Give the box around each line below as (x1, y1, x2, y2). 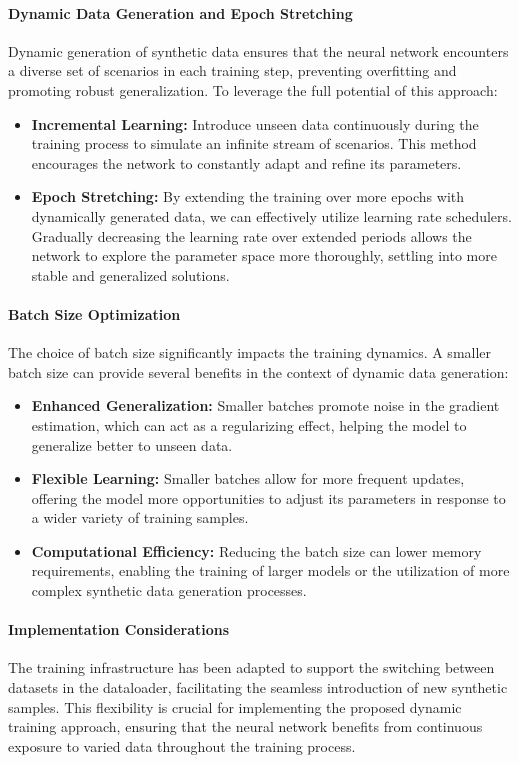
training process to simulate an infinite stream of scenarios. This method (31, 133, 477, 154)
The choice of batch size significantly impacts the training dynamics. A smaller (8, 342, 492, 363)
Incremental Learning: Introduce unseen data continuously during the (31, 113, 479, 134)
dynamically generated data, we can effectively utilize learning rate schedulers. (31, 205, 512, 226)
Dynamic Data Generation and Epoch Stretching (8, 2, 353, 23)
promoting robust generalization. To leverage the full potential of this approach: (8, 79, 498, 100)
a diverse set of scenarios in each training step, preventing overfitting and (8, 60, 457, 81)
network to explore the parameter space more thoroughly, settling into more (31, 245, 497, 266)
